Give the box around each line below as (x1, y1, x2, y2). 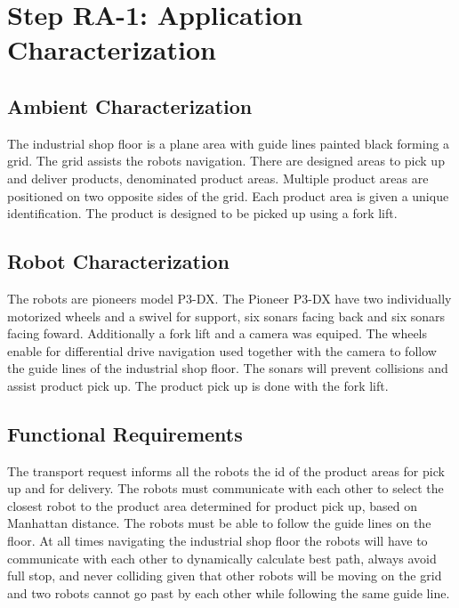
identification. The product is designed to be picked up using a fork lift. (7, 204, 398, 223)
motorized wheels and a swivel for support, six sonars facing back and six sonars (7, 306, 446, 325)
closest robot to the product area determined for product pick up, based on (7, 496, 417, 515)
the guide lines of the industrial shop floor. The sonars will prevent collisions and (7, 359, 448, 377)
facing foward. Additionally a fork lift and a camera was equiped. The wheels (7, 324, 428, 343)
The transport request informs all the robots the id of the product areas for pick (7, 461, 445, 480)
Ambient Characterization (7, 92, 253, 119)
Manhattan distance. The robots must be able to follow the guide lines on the (7, 514, 431, 532)
